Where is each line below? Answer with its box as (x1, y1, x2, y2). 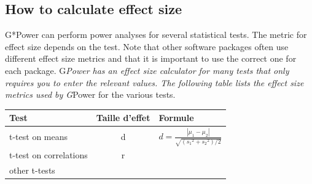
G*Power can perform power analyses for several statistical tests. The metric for (5, 28, 307, 41)
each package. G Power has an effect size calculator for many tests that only (5, 64, 289, 76)
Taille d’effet (96, 111, 150, 124)
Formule (158, 111, 194, 124)
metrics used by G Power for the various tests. (5, 88, 176, 101)
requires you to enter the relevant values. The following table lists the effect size (5, 76, 304, 89)
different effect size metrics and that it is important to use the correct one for (5, 52, 297, 65)
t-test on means (9, 130, 68, 143)
